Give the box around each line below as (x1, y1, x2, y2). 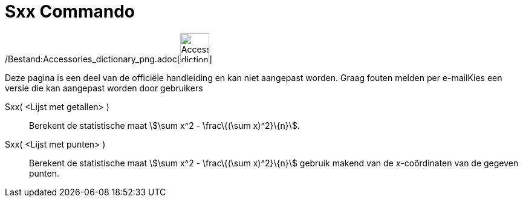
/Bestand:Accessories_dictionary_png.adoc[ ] (5, 53, 212, 64)
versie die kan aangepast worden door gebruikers (5, 82, 203, 93)
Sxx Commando (5, 1, 135, 22)
